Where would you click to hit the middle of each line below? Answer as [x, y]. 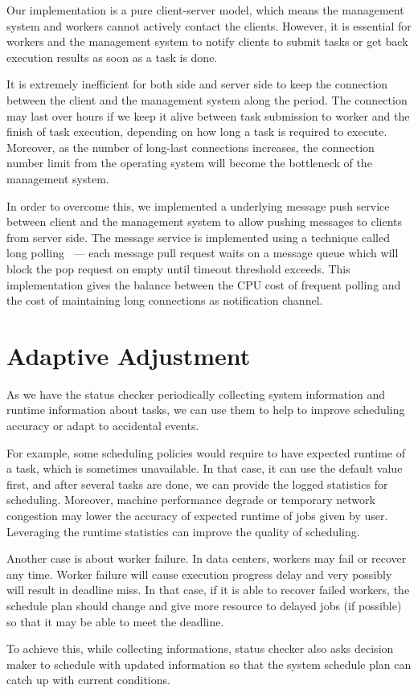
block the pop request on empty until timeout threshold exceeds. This [178, 268]
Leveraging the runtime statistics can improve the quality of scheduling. [183, 531]
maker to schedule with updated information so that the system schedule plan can [209, 664]
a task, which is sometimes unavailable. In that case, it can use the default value [205, 468]
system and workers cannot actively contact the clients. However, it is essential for [209, 25]
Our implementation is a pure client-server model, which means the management [205, 10]
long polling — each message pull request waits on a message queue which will [203, 253]
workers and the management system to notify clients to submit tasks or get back [207, 41]
